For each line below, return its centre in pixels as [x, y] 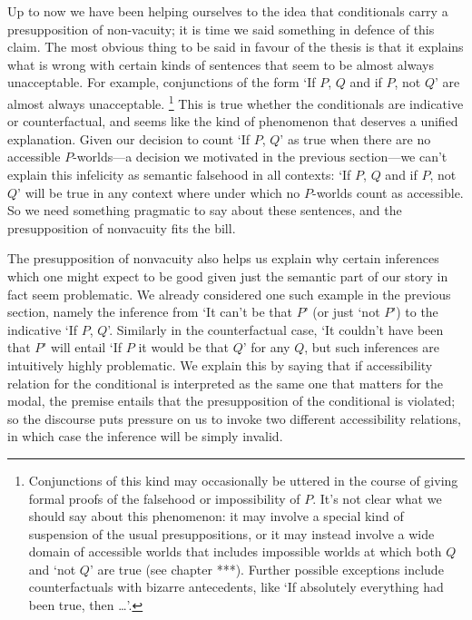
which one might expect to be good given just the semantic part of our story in [228, 276]
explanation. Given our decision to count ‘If [129, 138]
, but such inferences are [372, 347]
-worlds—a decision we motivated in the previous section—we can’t [260, 157]
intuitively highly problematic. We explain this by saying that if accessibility [220, 364]
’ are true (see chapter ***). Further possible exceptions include [266, 569]
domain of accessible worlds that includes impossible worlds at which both [235, 551]
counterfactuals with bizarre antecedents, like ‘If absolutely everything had [236, 587]
